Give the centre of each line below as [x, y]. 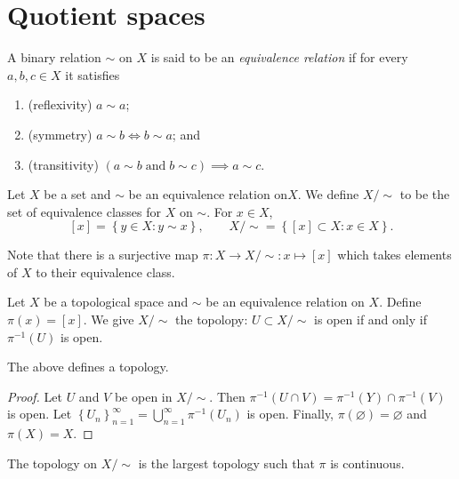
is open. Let [40, 414]
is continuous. [367, 463]
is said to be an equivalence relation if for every [279, 57]
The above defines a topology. [88, 367]
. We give [109, 319]
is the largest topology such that [226, 463]
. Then [227, 396]
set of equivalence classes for [84, 211]
